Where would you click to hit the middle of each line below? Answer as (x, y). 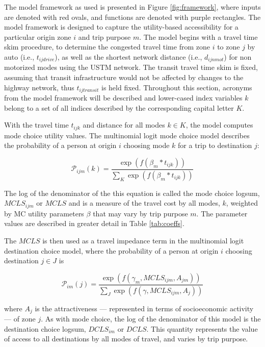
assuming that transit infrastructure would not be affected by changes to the (124, 77)
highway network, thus (39, 87)
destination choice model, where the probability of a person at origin (111, 250)
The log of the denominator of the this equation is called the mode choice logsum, (132, 193)
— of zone (20, 319)
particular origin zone (38, 36)
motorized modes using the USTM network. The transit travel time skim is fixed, (131, 67)
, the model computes (219, 125)
